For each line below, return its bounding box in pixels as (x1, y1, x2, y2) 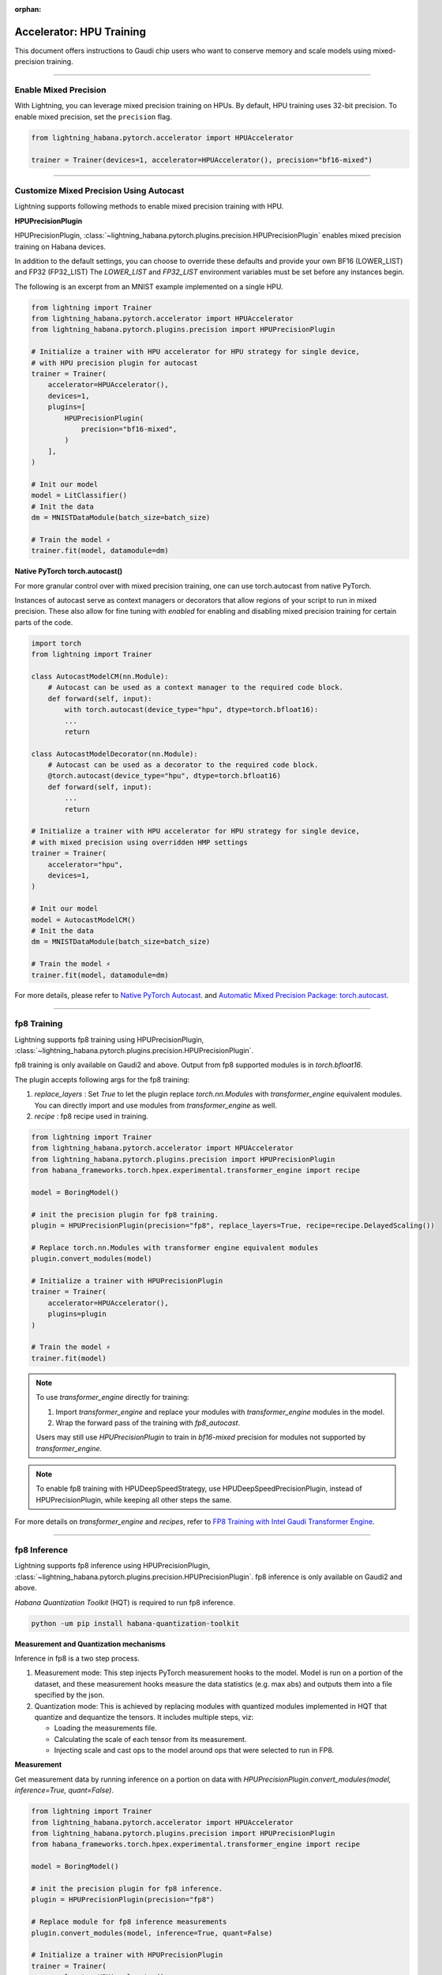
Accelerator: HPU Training (14, 24, 146, 39)
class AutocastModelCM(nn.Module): (31, 671, 169, 681)
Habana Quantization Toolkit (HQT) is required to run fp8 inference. (14, 1597, 236, 1607)
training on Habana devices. (14, 242, 107, 251)
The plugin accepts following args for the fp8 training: (14, 1074, 190, 1084)
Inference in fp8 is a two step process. (14, 1653, 140, 1663)
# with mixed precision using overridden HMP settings (31, 837, 248, 847)
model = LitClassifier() (31, 491, 128, 500)
